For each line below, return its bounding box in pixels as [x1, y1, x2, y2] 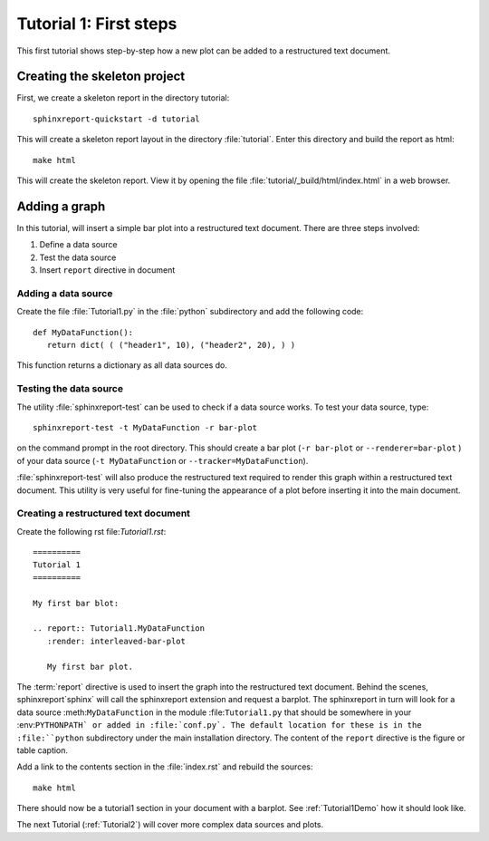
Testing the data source [16, 382, 124, 395]
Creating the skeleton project [16, 69, 186, 84]
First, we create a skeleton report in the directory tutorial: [16, 92, 230, 103]
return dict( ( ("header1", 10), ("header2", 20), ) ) [46, 340, 296, 351]
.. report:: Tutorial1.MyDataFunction [33, 623, 206, 633]
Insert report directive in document [39, 265, 176, 275]
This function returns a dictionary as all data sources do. [16, 360, 228, 371]
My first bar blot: [33, 598, 120, 608]
